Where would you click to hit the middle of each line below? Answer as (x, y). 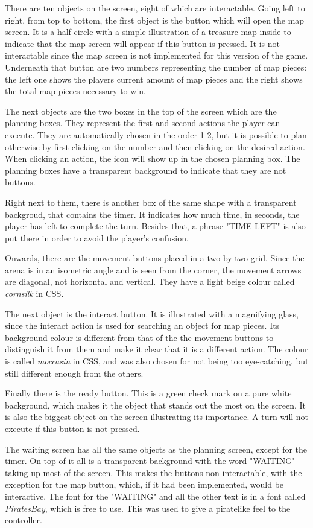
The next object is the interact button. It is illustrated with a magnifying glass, (152, 313)
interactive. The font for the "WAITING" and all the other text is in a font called (155, 496)
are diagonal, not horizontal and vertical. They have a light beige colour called (150, 281)
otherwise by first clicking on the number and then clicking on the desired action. (155, 146)
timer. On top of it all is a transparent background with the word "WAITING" (150, 461)
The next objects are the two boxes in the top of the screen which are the (141, 111)
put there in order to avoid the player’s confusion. (97, 237)
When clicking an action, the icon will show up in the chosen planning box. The (153, 158)
